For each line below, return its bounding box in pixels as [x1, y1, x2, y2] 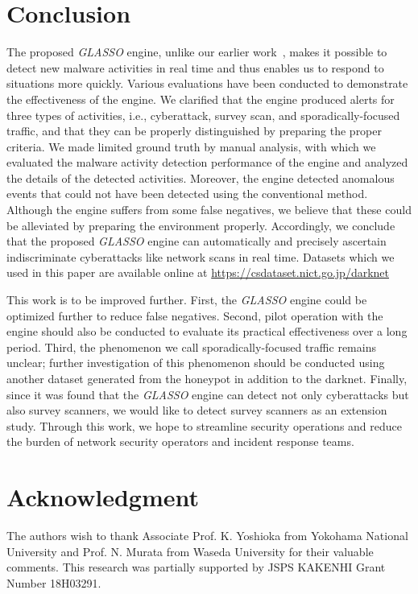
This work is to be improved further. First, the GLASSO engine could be [6, 291, 367, 308]
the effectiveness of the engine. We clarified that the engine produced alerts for [6, 90, 395, 107]
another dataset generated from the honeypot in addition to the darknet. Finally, [6, 370, 408, 386]
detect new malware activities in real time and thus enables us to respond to [6, 59, 384, 76]
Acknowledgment [6, 481, 199, 514]
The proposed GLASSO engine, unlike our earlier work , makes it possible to [6, 43, 387, 60]
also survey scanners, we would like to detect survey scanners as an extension [6, 402, 387, 419]
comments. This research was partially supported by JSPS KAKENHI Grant [6, 559, 386, 575]
